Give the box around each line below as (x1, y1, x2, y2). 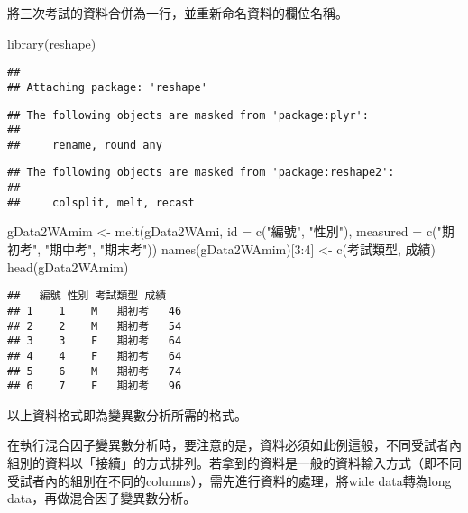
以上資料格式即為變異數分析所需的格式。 (7, 405, 247, 424)
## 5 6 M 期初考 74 (7, 364, 182, 378)
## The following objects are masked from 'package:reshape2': (7, 166, 395, 179)
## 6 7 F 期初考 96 (7, 380, 182, 393)
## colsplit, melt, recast (7, 196, 195, 209)
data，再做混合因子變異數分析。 (7, 489, 197, 508)
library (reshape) (7, 33, 96, 52)
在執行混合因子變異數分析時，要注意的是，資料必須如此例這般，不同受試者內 (7, 435, 462, 454)
